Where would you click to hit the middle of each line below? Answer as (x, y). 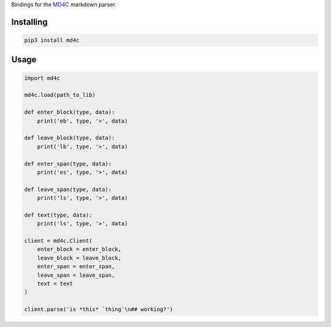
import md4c (42, 78)
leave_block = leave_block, (79, 258)
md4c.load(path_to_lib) (60, 95)
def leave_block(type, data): (70, 138)
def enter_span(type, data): (68, 163)
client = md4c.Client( (58, 241)
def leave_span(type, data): (68, 189)
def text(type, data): (58, 215)
